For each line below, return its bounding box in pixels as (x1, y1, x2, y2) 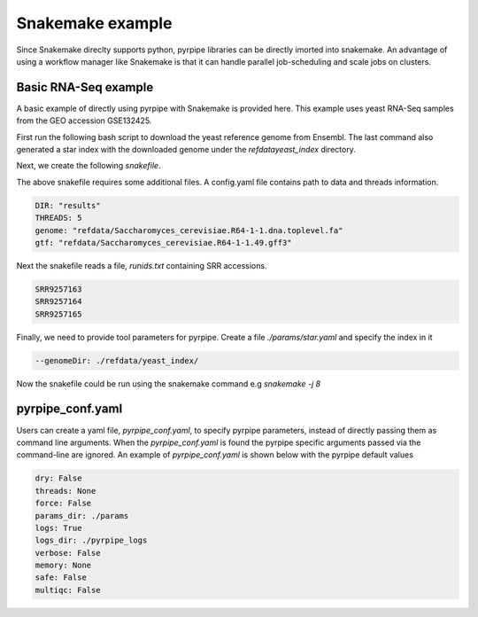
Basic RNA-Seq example (16, 80, 154, 95)
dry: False (35, 473, 82, 483)
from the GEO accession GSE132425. (16, 115, 152, 126)
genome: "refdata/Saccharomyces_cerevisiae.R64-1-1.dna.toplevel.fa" (35, 225, 343, 235)
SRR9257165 (35, 308, 82, 319)
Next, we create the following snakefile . (16, 160, 161, 171)
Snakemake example (16, 13, 173, 33)
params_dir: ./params (35, 511, 129, 520)
